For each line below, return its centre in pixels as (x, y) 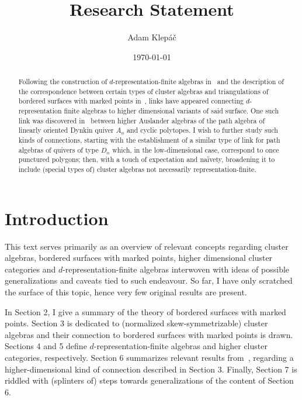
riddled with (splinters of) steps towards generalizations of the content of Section (149, 380)
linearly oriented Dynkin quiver (66, 130)
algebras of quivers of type (58, 149)
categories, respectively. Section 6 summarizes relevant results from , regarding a (149, 357)
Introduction (57, 218)
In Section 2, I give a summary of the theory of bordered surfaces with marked (145, 311)
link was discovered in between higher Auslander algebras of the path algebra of (142, 120)
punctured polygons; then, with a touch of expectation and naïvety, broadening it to (147, 159)
